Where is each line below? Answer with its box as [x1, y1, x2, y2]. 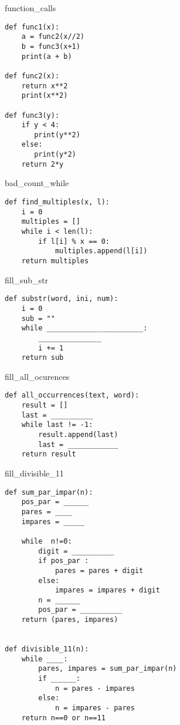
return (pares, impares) [21, 615, 118, 624]
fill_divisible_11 [5, 467, 64, 479]
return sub [21, 353, 64, 362]
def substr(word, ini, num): [5, 294, 118, 303]
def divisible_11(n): [5, 645, 89, 654]
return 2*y [21, 160, 64, 168]
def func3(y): [5, 111, 60, 120]
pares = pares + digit [55, 566, 144, 575]
